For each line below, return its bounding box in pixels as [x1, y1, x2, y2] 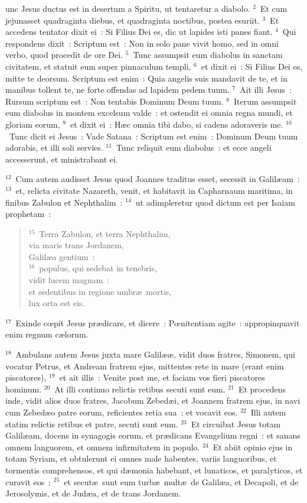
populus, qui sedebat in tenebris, [39, 262, 157, 274]
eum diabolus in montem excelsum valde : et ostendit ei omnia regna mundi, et [5, 106, 293, 119]
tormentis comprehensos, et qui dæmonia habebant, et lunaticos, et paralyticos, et [5, 463, 303, 476]
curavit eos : [5, 475, 51, 488]
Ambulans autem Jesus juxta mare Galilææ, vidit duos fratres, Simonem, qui [15, 348, 295, 361]
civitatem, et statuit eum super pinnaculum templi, [5, 60, 191, 72]
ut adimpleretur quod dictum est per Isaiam [135, 196, 295, 208]
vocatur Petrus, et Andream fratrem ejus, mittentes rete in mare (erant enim [5, 359, 284, 372]
